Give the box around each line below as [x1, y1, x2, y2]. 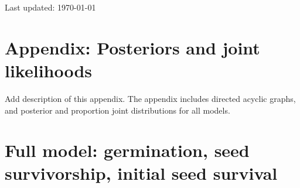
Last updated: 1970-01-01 [5, 1, 96, 13]
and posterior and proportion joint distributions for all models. [5, 104, 230, 116]
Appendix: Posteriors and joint [5, 35, 260, 59]
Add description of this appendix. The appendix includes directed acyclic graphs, [5, 92, 296, 104]
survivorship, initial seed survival [5, 161, 278, 185]
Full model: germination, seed [5, 138, 250, 162]
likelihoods [5, 58, 93, 82]
